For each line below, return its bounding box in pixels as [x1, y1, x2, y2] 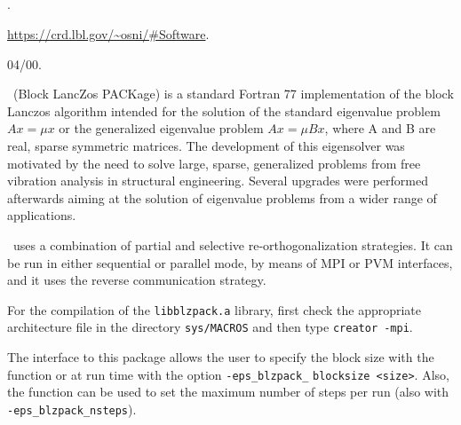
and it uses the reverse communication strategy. [7, 271, 266, 289]
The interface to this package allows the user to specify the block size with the [7, 348, 434, 366]
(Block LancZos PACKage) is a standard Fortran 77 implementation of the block [12, 84, 454, 103]
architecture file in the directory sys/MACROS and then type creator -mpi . [7, 318, 413, 336]
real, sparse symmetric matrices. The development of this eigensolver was [7, 136, 405, 154]
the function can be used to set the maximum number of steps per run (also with [7, 382, 449, 401]
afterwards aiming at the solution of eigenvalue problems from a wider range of [7, 188, 437, 207]
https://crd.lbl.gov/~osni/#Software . [7, 24, 210, 43]
